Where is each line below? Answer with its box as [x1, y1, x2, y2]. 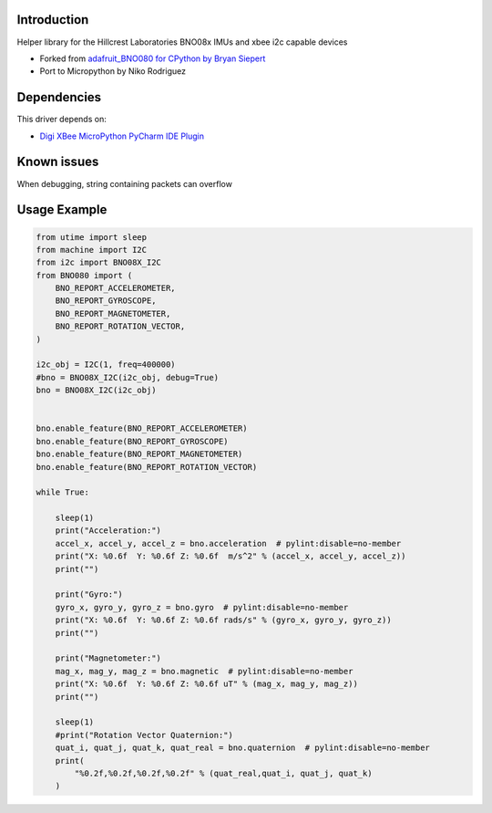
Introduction [16, 12, 89, 27]
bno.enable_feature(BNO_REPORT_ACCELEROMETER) [36, 423, 248, 433]
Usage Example [16, 202, 108, 218]
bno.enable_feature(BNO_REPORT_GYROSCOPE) [36, 436, 229, 446]
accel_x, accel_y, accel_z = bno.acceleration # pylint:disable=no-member [55, 538, 402, 548]
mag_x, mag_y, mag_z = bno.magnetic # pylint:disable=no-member [55, 666, 354, 676]
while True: [36, 487, 90, 497]
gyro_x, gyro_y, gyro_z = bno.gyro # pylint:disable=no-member [55, 602, 349, 612]
